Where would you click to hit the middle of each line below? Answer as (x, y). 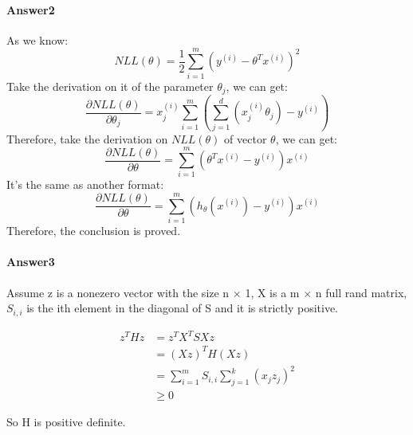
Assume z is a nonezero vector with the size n (118, 292)
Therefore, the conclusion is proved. (94, 231)
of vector (246, 138)
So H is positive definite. (66, 421)
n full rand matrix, (361, 292)
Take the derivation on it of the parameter (110, 86)
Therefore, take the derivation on (87, 138)
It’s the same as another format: (85, 184)
